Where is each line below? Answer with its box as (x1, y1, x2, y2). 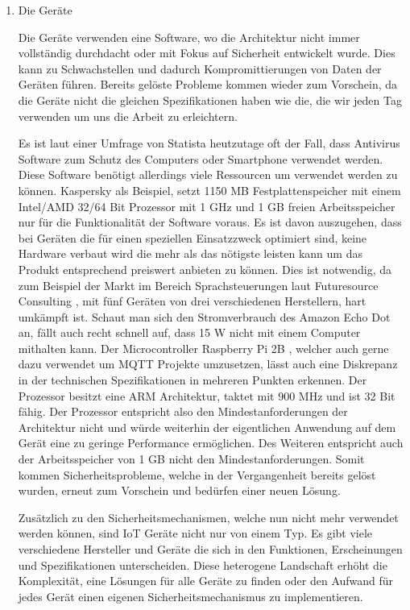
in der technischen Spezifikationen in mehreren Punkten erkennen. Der (18, 371, 367, 388)
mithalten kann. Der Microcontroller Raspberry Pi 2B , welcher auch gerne (18, 339, 389, 356)
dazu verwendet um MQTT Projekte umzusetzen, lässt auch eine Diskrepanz (18, 355, 398, 372)
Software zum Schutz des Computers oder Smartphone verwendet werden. (18, 150, 383, 167)
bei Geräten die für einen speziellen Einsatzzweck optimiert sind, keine (18, 229, 367, 246)
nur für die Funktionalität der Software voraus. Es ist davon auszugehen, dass (18, 214, 402, 230)
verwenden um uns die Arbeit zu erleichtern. (18, 107, 238, 124)
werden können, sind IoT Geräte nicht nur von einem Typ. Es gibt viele (18, 525, 373, 542)
